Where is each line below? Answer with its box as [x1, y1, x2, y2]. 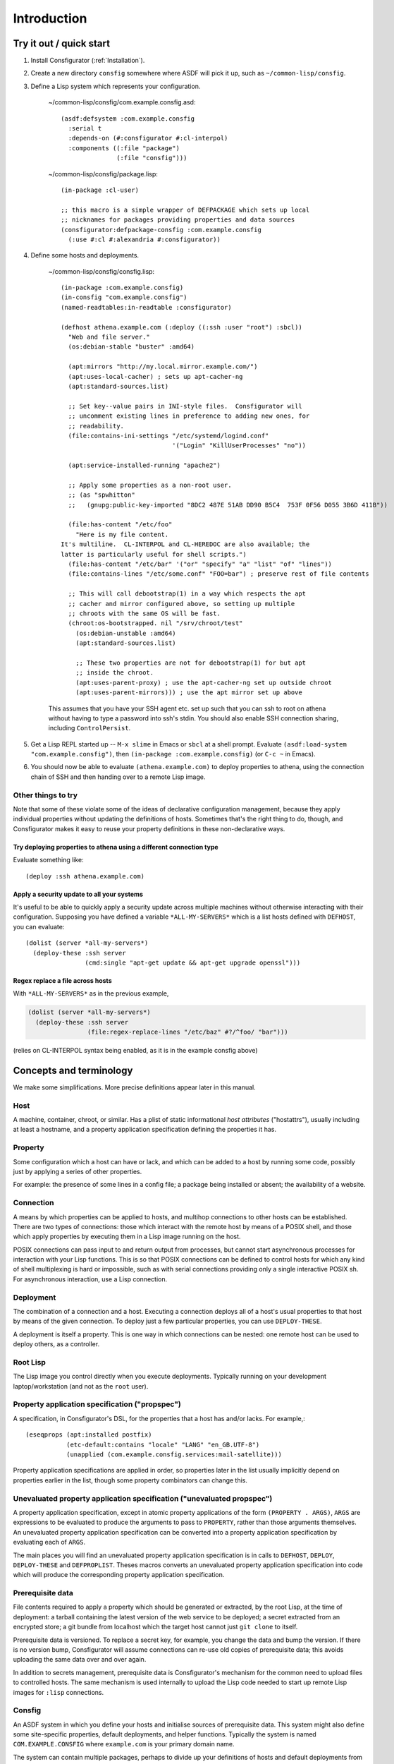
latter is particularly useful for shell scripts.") [61, 550, 247, 558]
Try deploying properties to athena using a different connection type [13, 842, 218, 851]
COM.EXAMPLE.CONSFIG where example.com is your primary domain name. [13, 1740, 235, 1748]
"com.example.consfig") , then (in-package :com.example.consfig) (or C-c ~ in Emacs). [30, 750, 316, 759]
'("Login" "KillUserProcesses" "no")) [171, 442, 307, 449]
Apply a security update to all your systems [13, 890, 144, 898]
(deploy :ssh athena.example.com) [25, 872, 144, 880]
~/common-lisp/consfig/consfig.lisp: [48, 267, 155, 275]
